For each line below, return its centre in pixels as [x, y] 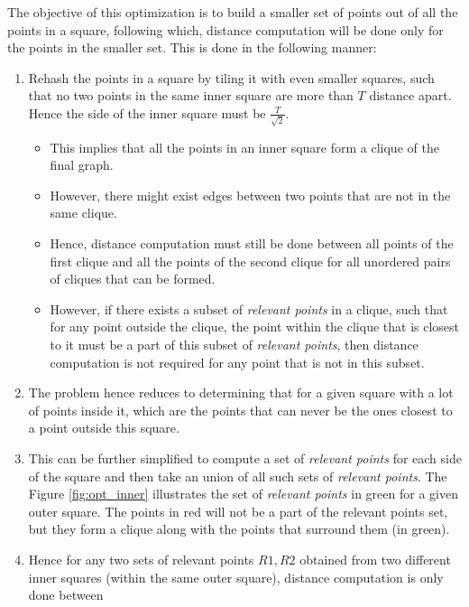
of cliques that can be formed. [133, 279]
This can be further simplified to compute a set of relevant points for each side [245, 458]
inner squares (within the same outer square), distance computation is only [236, 577]
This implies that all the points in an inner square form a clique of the [244, 147]
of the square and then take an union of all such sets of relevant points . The [238, 476]
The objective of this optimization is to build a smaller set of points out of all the [233, 12]
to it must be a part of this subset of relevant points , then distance [234, 345]
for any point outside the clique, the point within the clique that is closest [255, 327]
